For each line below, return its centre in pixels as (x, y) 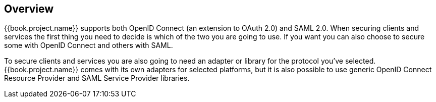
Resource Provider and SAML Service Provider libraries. (97, 78)
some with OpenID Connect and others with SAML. (89, 45)
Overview (29, 9)
